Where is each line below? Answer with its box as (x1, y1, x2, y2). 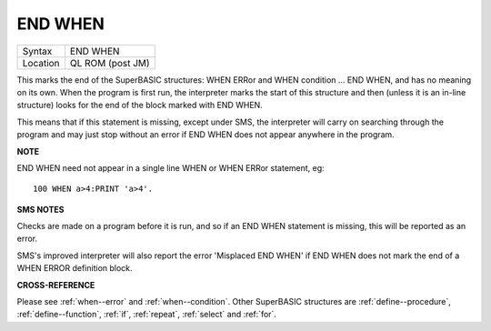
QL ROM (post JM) (69, 56, 150, 69)
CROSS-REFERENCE (16, 279, 95, 290)
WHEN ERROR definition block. (16, 263, 133, 274)
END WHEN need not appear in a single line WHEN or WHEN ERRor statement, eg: (16, 162, 325, 173)
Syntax (22, 45, 53, 57)
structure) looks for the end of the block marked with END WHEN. (16, 100, 263, 111)
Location (22, 56, 60, 69)
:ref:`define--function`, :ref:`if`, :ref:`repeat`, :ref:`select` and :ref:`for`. (16, 309, 277, 320)
